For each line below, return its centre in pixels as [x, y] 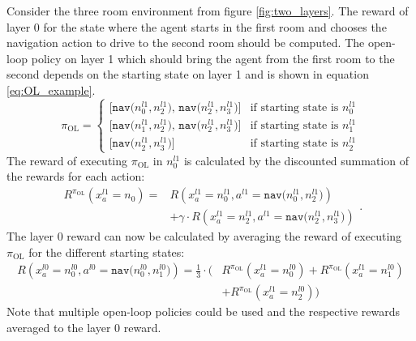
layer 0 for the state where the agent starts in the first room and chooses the [197, 26]
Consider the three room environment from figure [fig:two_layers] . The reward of [208, 11]
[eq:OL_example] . [51, 90]
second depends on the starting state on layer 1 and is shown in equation [188, 74]
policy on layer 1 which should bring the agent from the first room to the [213, 58]
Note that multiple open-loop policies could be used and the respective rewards [203, 311]
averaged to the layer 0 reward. [84, 327]
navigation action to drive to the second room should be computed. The [186, 43]
